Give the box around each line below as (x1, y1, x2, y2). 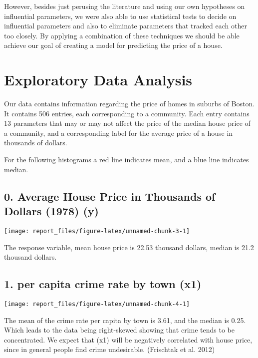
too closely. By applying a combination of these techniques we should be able (4, 30, 240, 40)
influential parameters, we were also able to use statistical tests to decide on (4, 10, 237, 21)
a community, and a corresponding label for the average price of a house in (4, 127, 233, 138)
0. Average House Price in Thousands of (4, 188, 216, 204)
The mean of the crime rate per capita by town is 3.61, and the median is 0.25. (4, 315, 246, 325)
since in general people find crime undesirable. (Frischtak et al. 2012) (4, 344, 215, 355)
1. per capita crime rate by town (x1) (4, 276, 202, 292)
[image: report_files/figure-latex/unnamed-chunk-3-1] (4, 227, 190, 235)
